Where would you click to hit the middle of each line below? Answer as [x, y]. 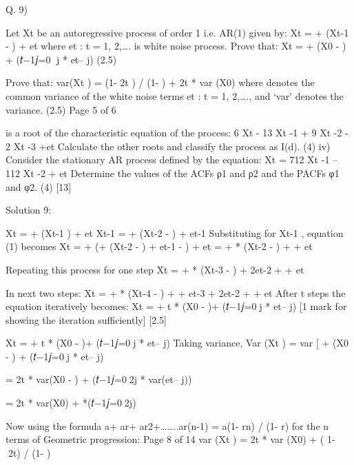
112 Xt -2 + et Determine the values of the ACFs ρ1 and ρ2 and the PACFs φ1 [173, 173]
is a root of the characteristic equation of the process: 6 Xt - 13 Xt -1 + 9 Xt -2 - [177, 133]
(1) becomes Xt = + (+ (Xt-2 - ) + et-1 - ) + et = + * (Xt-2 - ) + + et [159, 246]
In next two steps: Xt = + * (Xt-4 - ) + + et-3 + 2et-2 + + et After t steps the [176, 292]
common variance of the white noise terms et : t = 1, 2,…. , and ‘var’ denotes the [175, 95]
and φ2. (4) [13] [39, 186]
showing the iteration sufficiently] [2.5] [86, 319]
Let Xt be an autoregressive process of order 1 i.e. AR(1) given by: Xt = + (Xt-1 [177, 32]
